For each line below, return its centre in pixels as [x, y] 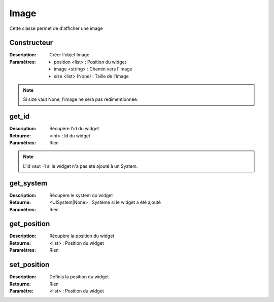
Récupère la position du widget [82, 236]
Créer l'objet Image [70, 55]
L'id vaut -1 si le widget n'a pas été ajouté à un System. [80, 166]
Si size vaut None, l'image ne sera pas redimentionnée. [81, 99]
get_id [20, 117]
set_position [29, 265]
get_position [30, 224]
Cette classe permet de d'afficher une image [56, 28]
